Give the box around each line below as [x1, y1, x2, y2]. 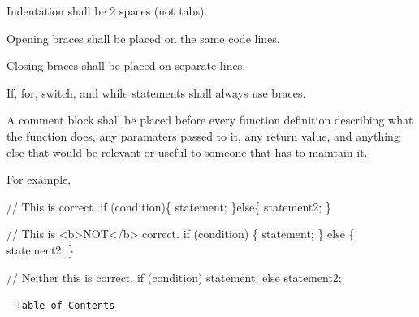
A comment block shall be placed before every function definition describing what [6, 111, 413, 128]
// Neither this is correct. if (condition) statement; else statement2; [6, 268, 342, 285]
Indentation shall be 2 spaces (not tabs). [6, 2, 208, 19]
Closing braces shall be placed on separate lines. [6, 57, 246, 74]
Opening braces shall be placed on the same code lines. [6, 29, 280, 46]
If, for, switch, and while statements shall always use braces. [6, 84, 306, 101]
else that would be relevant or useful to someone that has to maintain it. [6, 143, 368, 160]
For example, [6, 171, 71, 188]
